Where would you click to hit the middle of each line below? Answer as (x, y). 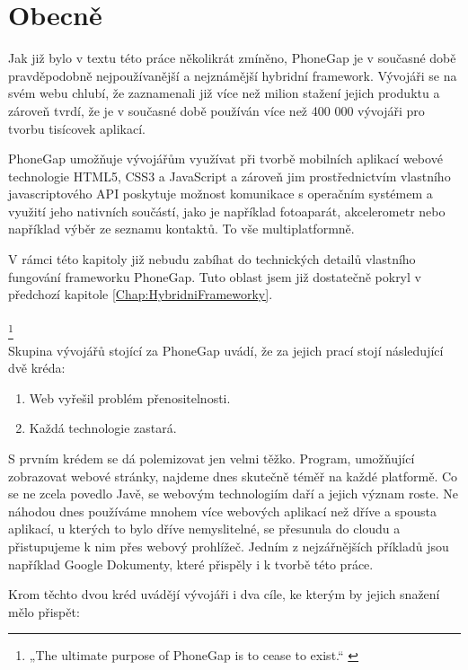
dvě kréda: (37, 368)
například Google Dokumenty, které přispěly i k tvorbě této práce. (191, 564)
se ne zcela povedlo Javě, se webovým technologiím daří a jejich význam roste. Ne (233, 494)
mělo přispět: (44, 611)
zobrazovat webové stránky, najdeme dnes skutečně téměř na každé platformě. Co (233, 476)
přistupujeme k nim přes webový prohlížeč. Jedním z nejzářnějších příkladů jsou (229, 547)
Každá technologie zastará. (103, 428)
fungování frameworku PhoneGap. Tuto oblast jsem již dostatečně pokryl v (215, 276)
